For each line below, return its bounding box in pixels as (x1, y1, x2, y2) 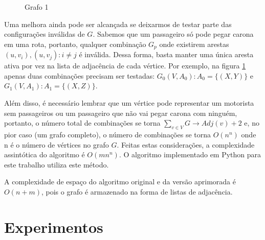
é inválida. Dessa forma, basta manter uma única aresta (79, 49, 254, 60)
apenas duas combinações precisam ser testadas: (4, 70, 155, 81)
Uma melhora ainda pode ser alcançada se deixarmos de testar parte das (4, 18, 232, 29)
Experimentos (4, 216, 103, 237)
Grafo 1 (25, 2, 49, 12)
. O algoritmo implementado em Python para (119, 149, 261, 160)
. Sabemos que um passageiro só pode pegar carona (93, 29, 254, 39)
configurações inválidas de (4, 29, 85, 39)
